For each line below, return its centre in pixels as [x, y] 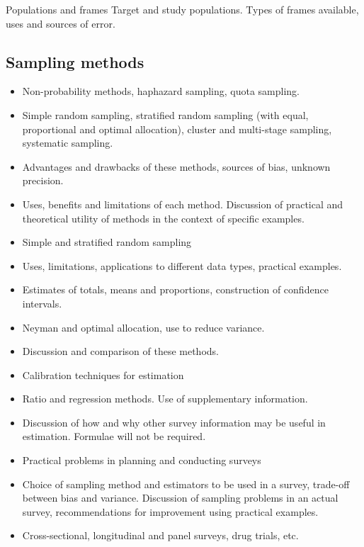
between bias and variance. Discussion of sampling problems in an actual [180, 498]
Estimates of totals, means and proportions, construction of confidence [175, 289]
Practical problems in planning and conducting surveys [142, 460]
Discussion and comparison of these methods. [120, 351]
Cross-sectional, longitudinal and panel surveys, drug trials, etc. [160, 535]
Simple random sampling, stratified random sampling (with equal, [165, 114]
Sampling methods [75, 61]
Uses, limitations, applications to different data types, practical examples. [182, 265]
